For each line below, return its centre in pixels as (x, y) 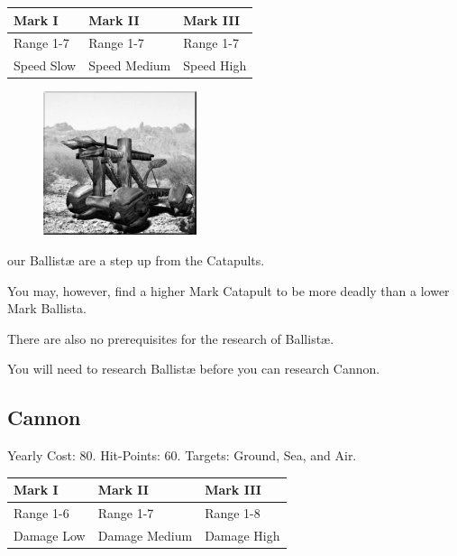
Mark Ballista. (47, 308)
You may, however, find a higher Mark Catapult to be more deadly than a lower (228, 290)
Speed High (215, 65)
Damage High (242, 535)
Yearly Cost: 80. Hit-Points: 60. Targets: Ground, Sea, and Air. (182, 455)
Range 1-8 (233, 513)
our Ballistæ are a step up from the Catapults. (136, 259)
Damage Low (50, 535)
